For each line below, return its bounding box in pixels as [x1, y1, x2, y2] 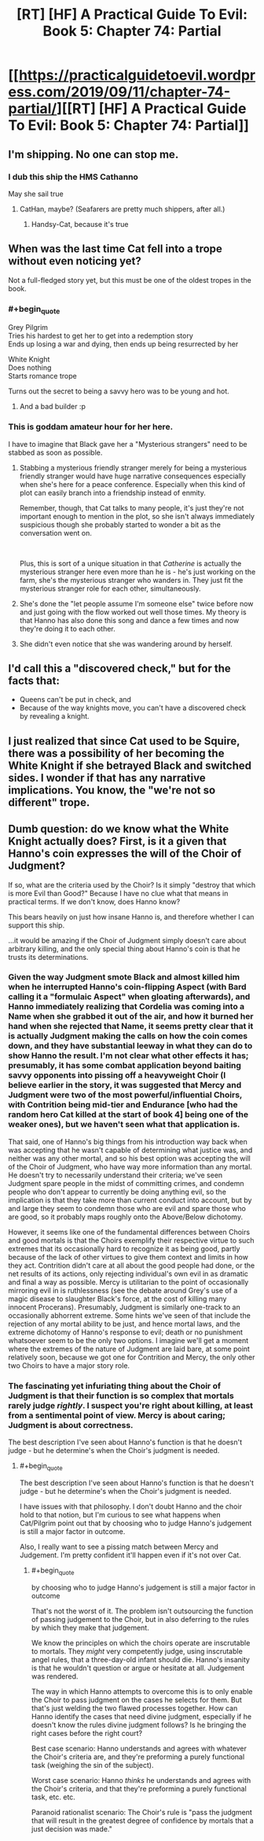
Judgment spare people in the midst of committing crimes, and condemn [8, 1178, 244, 1188]
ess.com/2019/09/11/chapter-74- [8, 83, 230, 101]
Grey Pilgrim [8, 323, 49, 332]
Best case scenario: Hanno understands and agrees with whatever [31, 1744, 247, 1753]
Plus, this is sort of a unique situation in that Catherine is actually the [19, 558, 242, 568]
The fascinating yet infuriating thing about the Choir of [8, 1380, 222, 1391]
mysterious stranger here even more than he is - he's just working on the [19, 567, 256, 576]
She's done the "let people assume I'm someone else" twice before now [19, 598, 254, 608]
